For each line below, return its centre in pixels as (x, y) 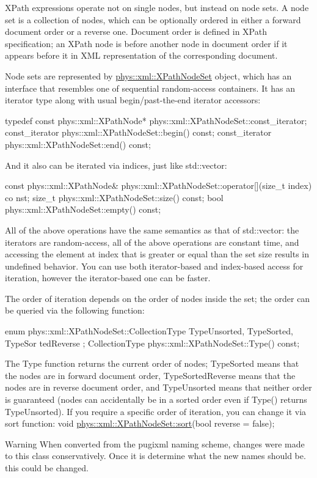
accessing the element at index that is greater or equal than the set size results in (157, 254)
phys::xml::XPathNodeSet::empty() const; (83, 209)
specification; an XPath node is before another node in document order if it (146, 43)
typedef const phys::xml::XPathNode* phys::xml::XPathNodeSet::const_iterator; (156, 120)
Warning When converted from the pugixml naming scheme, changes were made (155, 443)
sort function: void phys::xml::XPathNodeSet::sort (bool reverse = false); (140, 423)
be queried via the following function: (75, 310)
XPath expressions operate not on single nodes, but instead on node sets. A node (157, 7)
